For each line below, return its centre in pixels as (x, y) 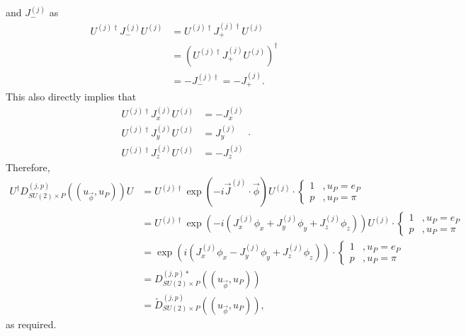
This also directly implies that (71, 97)
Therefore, (28, 167)
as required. (31, 324)
